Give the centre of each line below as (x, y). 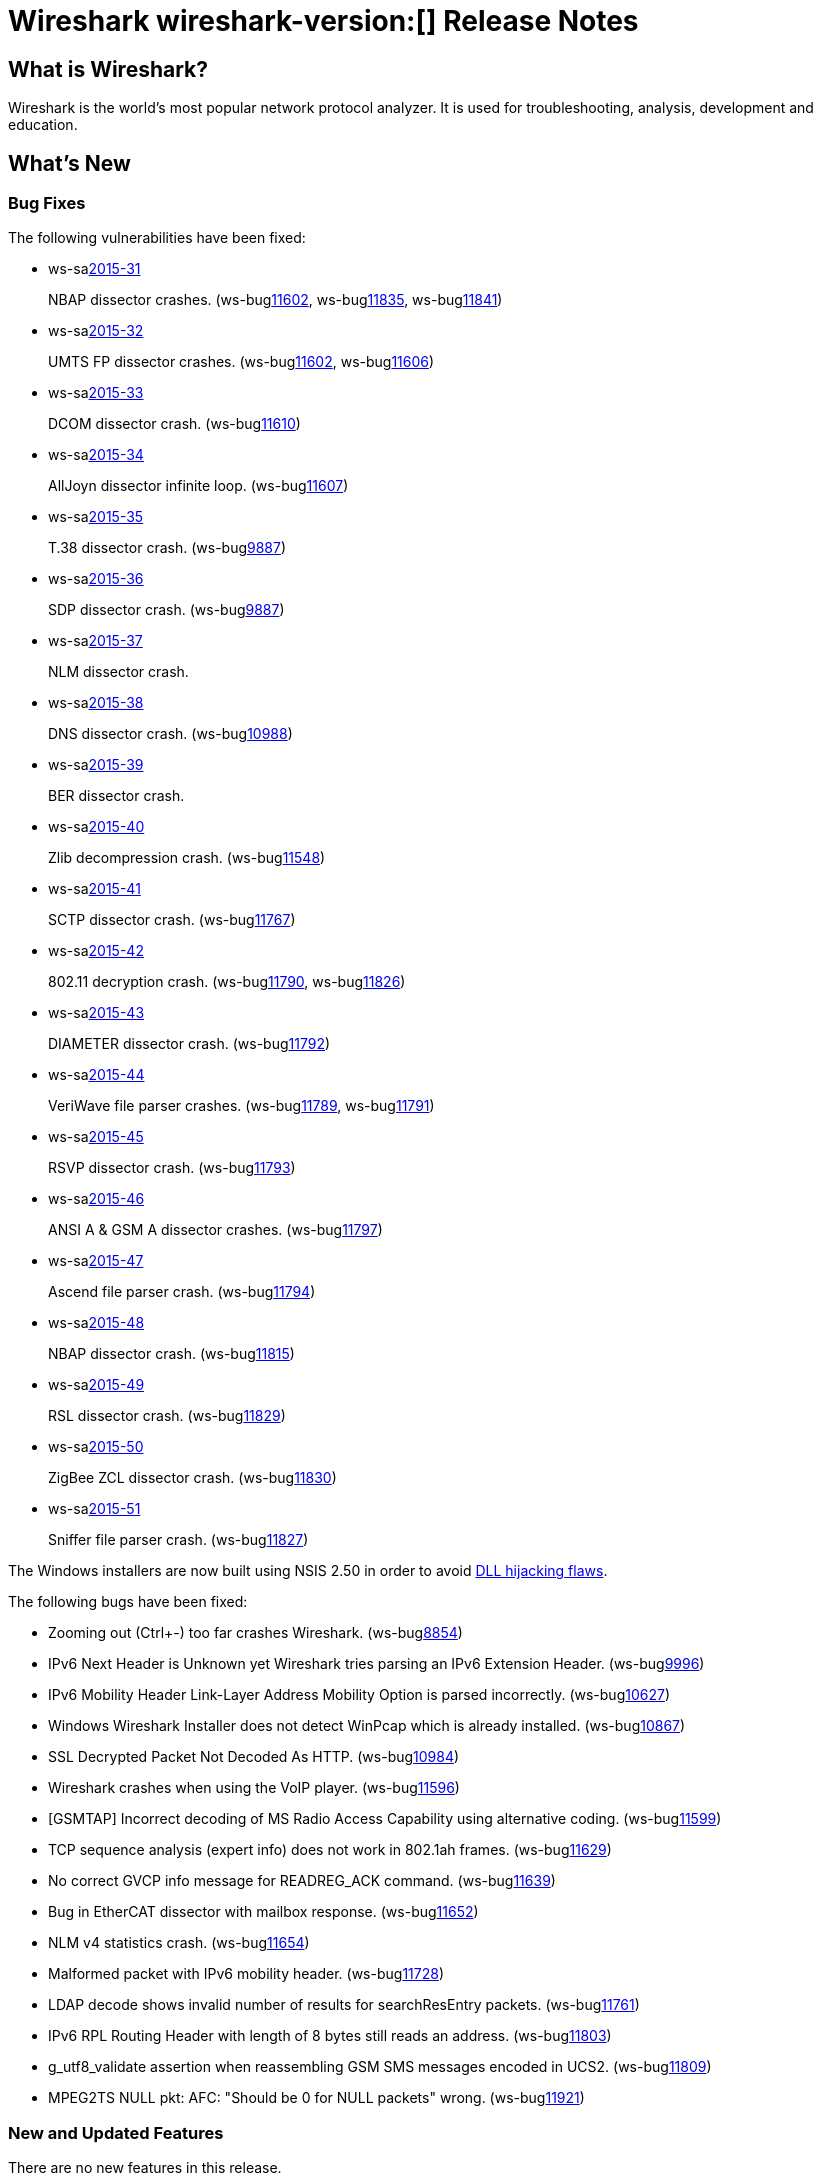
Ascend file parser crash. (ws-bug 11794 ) (182, 1292)
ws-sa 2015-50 (96, 1447)
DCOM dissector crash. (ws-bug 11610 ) (174, 424)
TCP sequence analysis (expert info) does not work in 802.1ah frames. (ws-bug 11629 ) (330, 1850)
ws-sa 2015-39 (96, 765)
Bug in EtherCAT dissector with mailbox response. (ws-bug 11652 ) (263, 1912)
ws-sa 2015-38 (96, 703)
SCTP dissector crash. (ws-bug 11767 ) (172, 920)
